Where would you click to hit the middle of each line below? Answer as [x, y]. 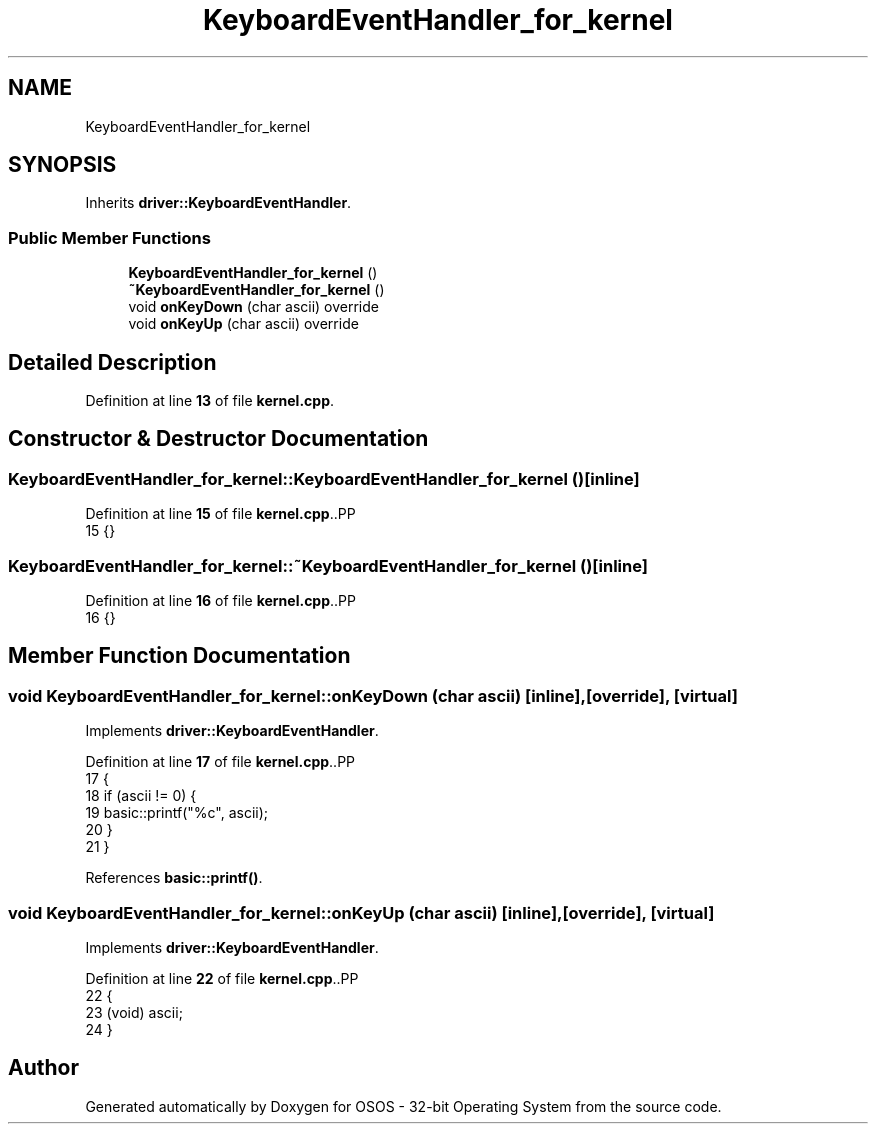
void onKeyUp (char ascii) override [243, 324]
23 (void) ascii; [134, 1012]
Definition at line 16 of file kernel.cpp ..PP [220, 600]
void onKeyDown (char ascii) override [253, 307]
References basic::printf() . [174, 878]
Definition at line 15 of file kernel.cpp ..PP [220, 514]
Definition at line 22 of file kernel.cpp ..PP [222, 978]
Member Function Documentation [179, 656]
